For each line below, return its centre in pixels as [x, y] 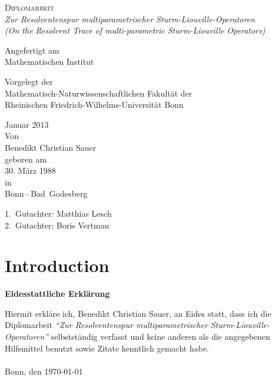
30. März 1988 [30, 170]
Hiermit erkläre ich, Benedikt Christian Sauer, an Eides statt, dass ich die [138, 313]
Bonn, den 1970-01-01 [44, 371]
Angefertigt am [32, 50]
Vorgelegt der [29, 81]
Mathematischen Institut [49, 62]
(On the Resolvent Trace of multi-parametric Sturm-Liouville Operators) [135, 30]
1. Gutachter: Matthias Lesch [58, 213]
